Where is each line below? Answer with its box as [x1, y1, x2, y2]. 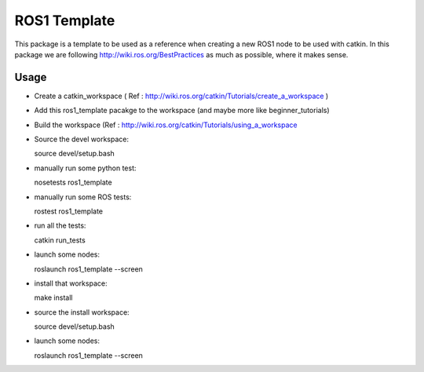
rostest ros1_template [34, 206, 104, 216]
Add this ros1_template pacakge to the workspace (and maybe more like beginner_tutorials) [34, 106, 330, 115]
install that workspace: [34, 279, 108, 288]
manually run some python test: [34, 163, 137, 173]
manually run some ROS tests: [34, 192, 132, 202]
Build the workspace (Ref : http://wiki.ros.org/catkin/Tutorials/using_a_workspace [34, 120, 298, 129]
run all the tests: [34, 221, 86, 231]
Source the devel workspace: [34, 134, 130, 144]
